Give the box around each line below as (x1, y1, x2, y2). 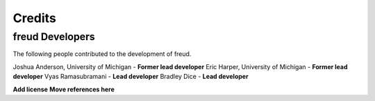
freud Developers (12, 30, 95, 43)
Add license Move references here (12, 85, 115, 93)
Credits (12, 10, 57, 26)
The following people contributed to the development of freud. (12, 50, 192, 58)
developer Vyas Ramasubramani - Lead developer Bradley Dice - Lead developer (12, 73, 249, 81)
